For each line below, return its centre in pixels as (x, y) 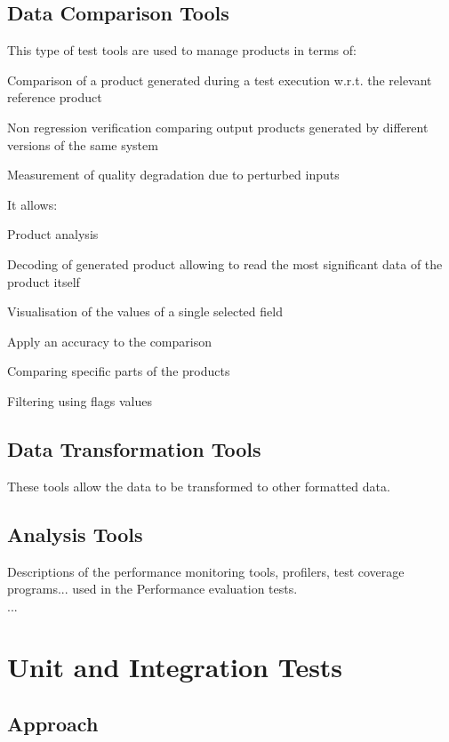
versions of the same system (83, 144)
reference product (55, 97)
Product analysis (53, 234)
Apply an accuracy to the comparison (109, 341)
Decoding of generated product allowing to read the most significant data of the (225, 263)
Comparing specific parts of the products (119, 371)
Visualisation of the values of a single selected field (145, 311)
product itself (44, 281)
